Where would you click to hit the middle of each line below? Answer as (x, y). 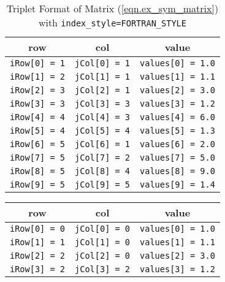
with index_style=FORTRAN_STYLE (112, 22)
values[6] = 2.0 (177, 144)
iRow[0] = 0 (38, 229)
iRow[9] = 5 (38, 185)
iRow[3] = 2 (38, 269)
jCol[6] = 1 (103, 144)
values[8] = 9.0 (177, 171)
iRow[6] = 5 (38, 144)
